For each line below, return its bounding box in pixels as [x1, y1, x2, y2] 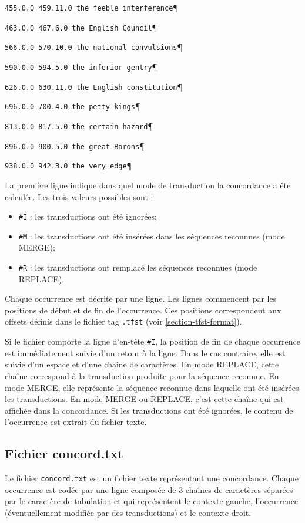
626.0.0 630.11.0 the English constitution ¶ [5, 80, 183, 92]
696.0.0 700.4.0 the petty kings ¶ [5, 100, 140, 112]
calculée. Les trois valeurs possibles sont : [5, 190, 153, 203]
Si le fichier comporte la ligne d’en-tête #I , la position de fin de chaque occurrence [5, 335, 300, 347]
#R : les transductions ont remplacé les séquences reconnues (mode [18, 261, 257, 273]
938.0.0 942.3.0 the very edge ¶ [5, 159, 132, 171]
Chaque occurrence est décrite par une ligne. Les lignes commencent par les [5, 292, 277, 305]
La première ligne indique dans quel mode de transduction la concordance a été [5, 178, 291, 191]
